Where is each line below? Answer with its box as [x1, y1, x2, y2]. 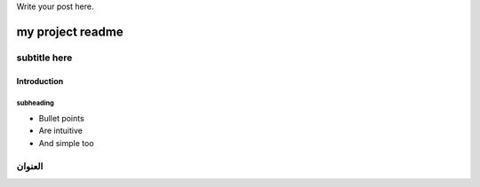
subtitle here [16, 51, 73, 64]
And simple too [38, 137, 94, 148]
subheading [16, 98, 55, 108]
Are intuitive [38, 125, 84, 136]
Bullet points [38, 113, 84, 123]
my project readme [16, 24, 124, 39]
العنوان [16, 160, 44, 172]
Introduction [16, 75, 64, 86]
